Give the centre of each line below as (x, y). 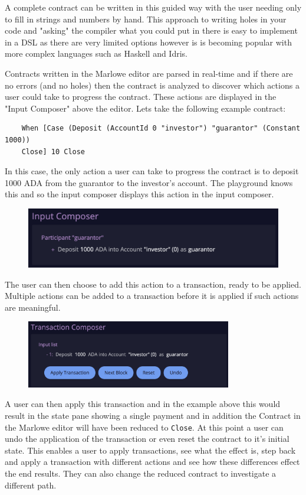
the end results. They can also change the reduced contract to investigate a (141, 473)
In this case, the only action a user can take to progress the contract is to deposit (152, 171)
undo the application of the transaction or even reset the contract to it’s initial (147, 439)
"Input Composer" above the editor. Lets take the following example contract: (145, 108)
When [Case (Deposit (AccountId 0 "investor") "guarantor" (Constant (161, 128)
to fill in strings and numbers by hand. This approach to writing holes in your (146, 19)
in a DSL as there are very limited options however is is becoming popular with (148, 42)
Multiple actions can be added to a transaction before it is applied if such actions (152, 296)
